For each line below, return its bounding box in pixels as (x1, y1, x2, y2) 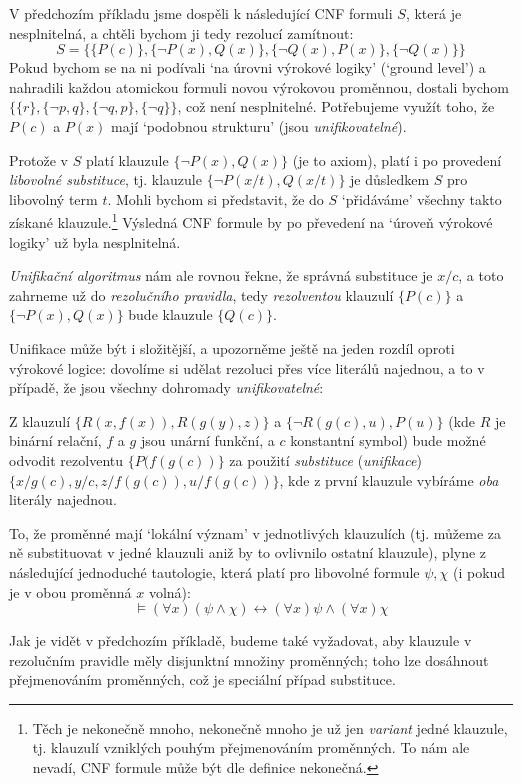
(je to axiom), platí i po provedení (292, 149, 502, 170)
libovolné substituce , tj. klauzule (9, 169, 202, 190)
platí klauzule (85, 149, 169, 170)
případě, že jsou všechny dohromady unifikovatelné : (9, 377, 324, 398)
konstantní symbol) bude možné (290, 430, 486, 451)
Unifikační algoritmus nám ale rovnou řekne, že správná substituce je (9, 265, 433, 286)
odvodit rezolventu (9, 449, 124, 470)
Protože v (9, 149, 68, 170)
